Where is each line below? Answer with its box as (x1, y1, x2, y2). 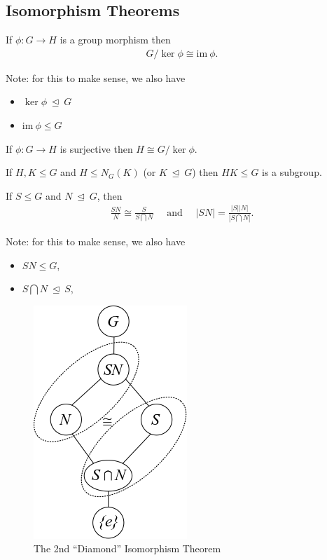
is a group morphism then (60, 32, 171, 47)
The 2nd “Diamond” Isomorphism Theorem (34, 541, 221, 556)
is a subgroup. (262, 165, 322, 179)
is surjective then (60, 141, 133, 156)
